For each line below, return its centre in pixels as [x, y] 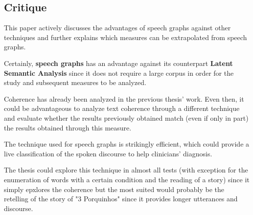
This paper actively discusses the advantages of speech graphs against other [117, 28]
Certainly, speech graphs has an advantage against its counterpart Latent [118, 63]
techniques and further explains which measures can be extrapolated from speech [126, 37]
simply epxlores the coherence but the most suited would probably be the [114, 189]
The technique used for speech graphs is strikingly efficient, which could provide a [127, 144]
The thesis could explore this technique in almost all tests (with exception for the [126, 170]
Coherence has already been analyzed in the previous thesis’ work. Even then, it [124, 98]
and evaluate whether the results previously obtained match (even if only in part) [126, 118]
